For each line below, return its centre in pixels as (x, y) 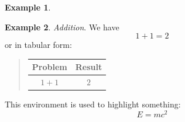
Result (89, 67)
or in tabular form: (38, 45)
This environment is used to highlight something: (93, 104)
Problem (49, 67)
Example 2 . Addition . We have (62, 27)
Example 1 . (28, 7)
